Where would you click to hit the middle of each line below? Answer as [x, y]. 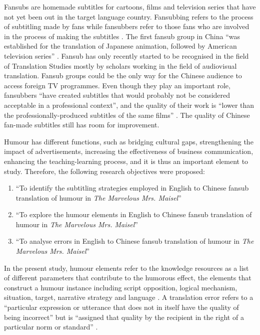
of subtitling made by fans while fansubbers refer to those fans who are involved [127, 26]
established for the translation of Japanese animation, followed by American [120, 46]
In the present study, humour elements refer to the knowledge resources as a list [126, 268]
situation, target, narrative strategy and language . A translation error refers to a [129, 297]
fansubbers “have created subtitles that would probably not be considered [117, 95]
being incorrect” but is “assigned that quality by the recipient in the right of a [124, 317]
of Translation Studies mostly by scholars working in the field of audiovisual [120, 65]
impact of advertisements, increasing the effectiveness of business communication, [129, 151]
